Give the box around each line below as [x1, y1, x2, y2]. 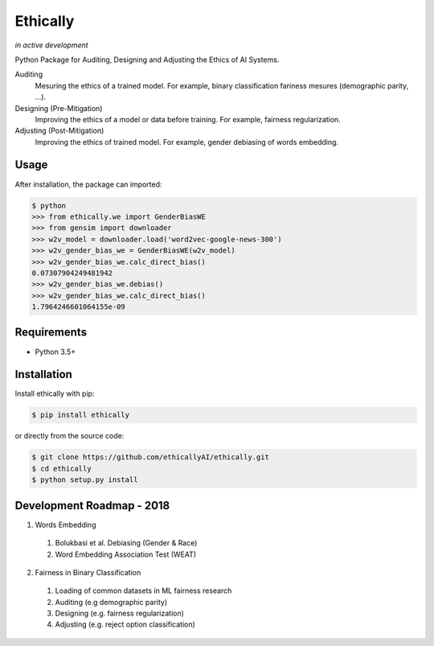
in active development [14, 40, 88, 50]
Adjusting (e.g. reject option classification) [55, 619, 196, 629]
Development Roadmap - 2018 [14, 499, 170, 512]
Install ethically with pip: [14, 389, 95, 398]
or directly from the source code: [14, 431, 125, 441]
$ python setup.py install [31, 475, 138, 484]
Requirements [14, 326, 88, 339]
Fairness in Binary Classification [35, 567, 141, 577]
